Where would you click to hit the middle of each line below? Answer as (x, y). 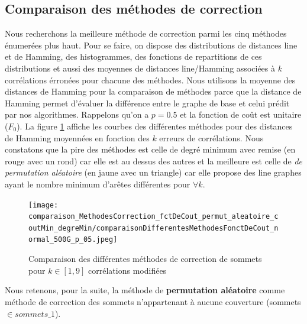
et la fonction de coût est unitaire (241, 114)
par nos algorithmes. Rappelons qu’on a (77, 114)
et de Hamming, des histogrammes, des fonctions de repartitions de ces (133, 56)
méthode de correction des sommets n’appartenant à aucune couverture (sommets (153, 301)
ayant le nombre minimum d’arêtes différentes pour (98, 184)
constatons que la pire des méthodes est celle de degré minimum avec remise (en (150, 149)
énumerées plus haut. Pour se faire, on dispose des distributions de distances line (151, 45)
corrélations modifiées (127, 270)
